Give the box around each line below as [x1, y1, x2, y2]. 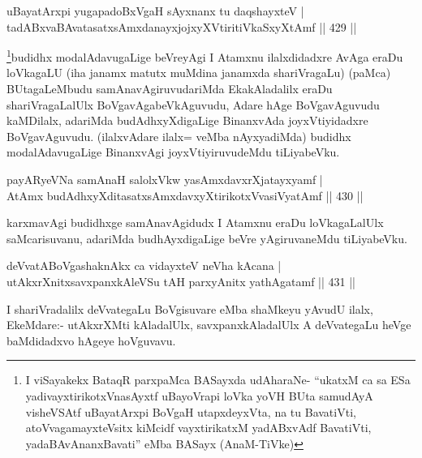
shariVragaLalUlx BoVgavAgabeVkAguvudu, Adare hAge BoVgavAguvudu [6, 96, 380, 113]
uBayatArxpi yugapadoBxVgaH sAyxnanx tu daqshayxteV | [6, 2, 304, 19]
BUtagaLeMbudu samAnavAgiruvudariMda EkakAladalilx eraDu [6, 80, 333, 97]
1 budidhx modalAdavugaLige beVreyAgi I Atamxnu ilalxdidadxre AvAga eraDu [6, 46, 403, 65]
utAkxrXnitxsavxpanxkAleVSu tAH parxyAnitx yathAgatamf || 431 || [6, 272, 355, 289]
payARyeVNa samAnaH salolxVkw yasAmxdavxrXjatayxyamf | [6, 171, 323, 187]
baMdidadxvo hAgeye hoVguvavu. [6, 332, 176, 349]
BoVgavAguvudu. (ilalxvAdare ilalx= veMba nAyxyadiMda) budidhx [6, 127, 351, 144]
